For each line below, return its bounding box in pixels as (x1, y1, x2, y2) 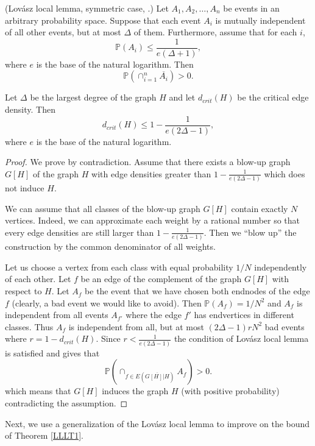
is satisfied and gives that (5, 346, 100, 359)
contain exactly (231, 202, 288, 214)
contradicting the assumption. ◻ (5, 396, 128, 409)
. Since (96, 332, 121, 345)
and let (169, 91, 196, 104)
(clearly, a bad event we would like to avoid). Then (12, 296, 202, 309)
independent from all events (5, 308, 108, 321)
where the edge (126, 308, 182, 321)
